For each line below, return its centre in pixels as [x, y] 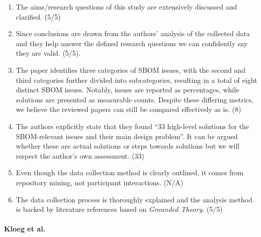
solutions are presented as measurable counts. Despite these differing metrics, [135, 99]
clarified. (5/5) [38, 16]
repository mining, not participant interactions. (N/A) [100, 182]
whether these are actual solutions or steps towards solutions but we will [128, 146]
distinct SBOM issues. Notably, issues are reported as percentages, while [127, 90]
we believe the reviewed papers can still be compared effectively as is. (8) [128, 109]
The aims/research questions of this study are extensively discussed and [126, 7]
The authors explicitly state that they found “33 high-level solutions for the [132, 126]
